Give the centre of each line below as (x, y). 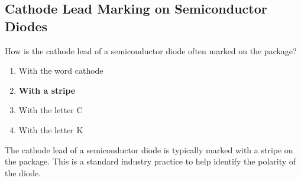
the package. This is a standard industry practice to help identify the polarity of (150, 161)
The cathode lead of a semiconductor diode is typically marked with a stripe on (149, 149)
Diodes (26, 26)
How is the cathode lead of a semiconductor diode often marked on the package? (151, 50)
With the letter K (51, 129)
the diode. (23, 172)
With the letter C (51, 110)
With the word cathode (61, 70)
